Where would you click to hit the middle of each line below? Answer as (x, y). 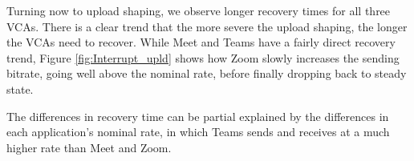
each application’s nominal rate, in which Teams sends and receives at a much (198, 132)
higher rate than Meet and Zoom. (89, 147)
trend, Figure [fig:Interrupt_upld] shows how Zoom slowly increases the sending (203, 57)
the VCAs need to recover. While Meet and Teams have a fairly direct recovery (201, 42)
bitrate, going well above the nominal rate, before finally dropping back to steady (207, 73)
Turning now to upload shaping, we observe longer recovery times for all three (199, 10)
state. (20, 89)
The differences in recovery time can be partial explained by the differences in (198, 116)
